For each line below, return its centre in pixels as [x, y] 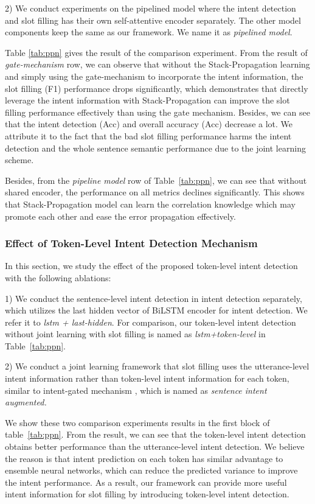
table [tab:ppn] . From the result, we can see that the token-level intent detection [155, 434]
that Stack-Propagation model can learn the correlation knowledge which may [150, 204]
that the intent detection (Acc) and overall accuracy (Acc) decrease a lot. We [149, 124]
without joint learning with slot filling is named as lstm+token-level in [135, 334]
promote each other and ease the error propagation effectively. [120, 216]
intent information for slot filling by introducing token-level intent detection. [147, 494]
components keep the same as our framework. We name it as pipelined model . [149, 32]
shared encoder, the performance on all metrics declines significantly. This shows [155, 192]
